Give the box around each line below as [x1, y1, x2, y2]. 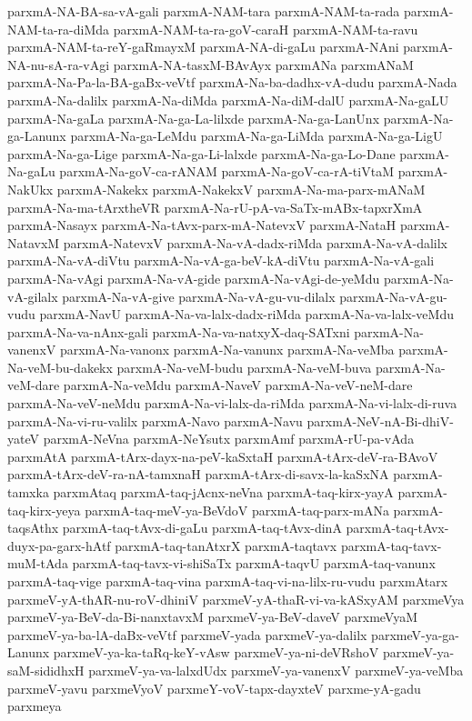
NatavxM [7, 233, 60, 252]
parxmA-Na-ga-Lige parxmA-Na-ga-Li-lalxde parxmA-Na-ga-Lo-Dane [7, 144, 396, 163]
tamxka [7, 483, 49, 502]
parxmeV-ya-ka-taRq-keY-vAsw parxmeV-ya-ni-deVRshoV [53, 643, 379, 662]
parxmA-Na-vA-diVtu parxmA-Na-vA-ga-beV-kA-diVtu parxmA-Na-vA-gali [7, 251, 435, 270]
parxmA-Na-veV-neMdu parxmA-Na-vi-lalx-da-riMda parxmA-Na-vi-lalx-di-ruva [7, 394, 457, 413]
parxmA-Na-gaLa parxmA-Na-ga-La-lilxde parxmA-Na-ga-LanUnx [7, 108, 380, 127]
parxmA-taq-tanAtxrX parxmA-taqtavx [115, 536, 337, 555]
